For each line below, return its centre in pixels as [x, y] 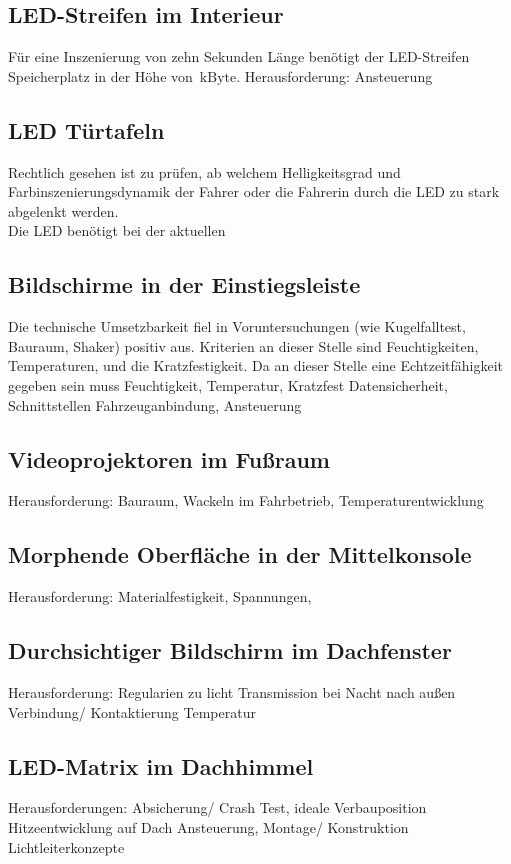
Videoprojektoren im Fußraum [169, 458]
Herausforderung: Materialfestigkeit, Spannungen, [160, 596]
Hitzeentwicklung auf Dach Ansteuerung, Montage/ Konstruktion [208, 826]
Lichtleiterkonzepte [66, 846]
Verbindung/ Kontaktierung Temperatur [132, 711]
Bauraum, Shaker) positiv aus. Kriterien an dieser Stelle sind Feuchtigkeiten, [243, 345]
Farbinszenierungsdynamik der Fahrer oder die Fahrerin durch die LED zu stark [254, 191]
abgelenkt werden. [63, 210]
